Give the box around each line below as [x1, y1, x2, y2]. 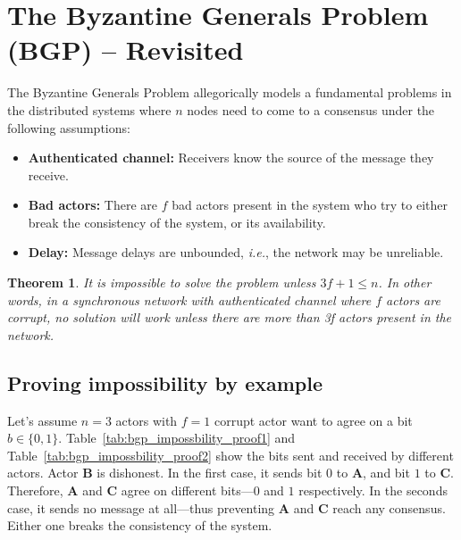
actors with [115, 411, 178, 429]
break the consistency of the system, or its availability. [28, 212, 326, 231]
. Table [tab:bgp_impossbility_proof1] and [58, 428, 296, 447]
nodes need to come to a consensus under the [187, 100, 435, 119]
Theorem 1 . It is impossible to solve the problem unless [7, 273, 316, 292]
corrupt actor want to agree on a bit [214, 411, 413, 429]
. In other [378, 273, 432, 292]
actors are [386, 290, 440, 309]
